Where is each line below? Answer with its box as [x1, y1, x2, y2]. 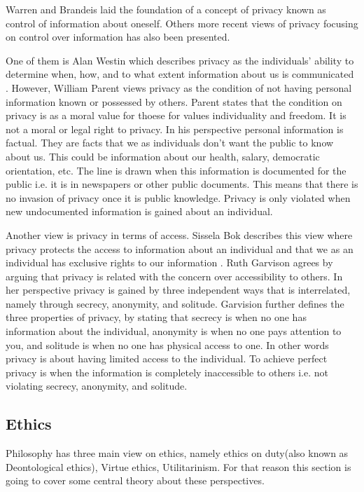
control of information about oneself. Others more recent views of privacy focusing [6, 15, 358, 30]
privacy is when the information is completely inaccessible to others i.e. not [6, 364, 328, 379]
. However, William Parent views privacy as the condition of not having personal [6, 80, 352, 95]
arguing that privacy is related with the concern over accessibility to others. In [6, 268, 343, 283]
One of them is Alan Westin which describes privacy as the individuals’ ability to [6, 53, 354, 67]
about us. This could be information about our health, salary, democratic [6, 149, 320, 163]
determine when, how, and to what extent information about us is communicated [6, 67, 354, 81]
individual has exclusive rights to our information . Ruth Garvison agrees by [6, 255, 333, 270]
